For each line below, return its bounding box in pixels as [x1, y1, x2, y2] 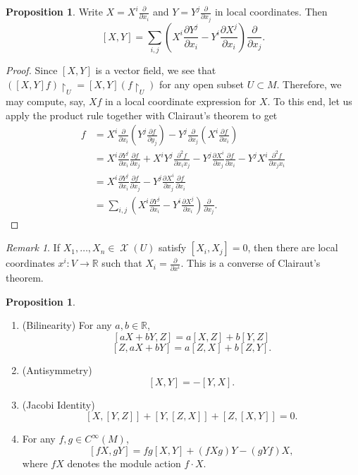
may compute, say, [6, 94, 86, 109]
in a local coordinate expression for [105, 94, 257, 109]
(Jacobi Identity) [22, 397, 95, 411]
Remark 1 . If [6, 240, 60, 255]
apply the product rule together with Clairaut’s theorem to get [6, 107, 278, 122]
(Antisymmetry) [22, 363, 92, 378]
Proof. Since [6, 63, 58, 78]
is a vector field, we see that [95, 63, 216, 78]
